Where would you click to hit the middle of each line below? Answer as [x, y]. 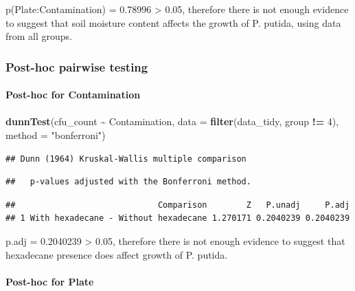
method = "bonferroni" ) [56, 135]
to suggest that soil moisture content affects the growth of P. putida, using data [173, 22]
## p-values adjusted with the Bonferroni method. [128, 182]
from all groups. [39, 36]
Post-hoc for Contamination [73, 95]
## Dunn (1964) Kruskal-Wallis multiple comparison [126, 159]
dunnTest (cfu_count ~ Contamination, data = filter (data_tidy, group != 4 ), [172, 121]
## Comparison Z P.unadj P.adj [178, 205]
